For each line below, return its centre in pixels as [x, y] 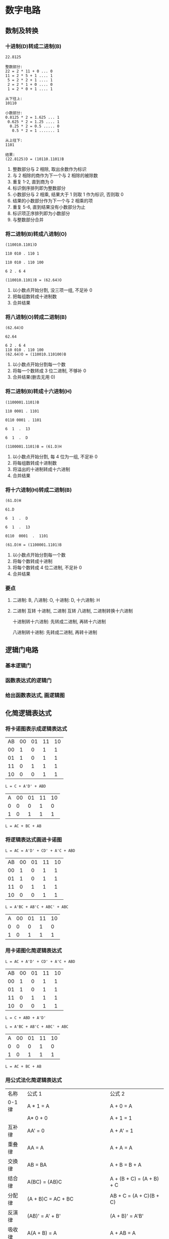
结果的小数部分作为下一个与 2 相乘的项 [53, 201]
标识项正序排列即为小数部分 [41, 213]
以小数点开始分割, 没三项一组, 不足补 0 [52, 290]
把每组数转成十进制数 [34, 297]
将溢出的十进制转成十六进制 [41, 469]
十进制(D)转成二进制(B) [33, 46]
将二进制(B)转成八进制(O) [36, 234]
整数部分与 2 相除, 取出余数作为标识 [50, 169]
